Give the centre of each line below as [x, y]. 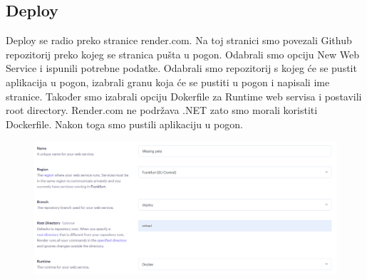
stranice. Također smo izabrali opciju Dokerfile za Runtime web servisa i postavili [184, 96]
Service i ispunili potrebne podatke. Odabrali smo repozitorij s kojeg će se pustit [181, 68]
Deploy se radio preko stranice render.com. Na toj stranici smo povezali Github [179, 40]
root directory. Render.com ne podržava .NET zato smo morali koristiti [162, 110]
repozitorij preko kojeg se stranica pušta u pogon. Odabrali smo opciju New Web [182, 54]
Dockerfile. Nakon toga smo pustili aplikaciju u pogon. [124, 124]
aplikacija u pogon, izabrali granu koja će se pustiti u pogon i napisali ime [168, 82]
